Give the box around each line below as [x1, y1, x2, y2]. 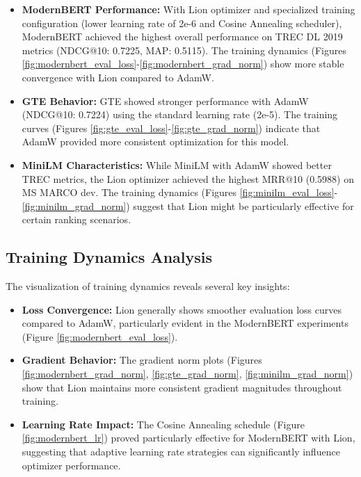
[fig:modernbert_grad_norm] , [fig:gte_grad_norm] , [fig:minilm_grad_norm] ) [22, 366, 353, 381]
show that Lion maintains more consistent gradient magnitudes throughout [22, 380, 342, 394]
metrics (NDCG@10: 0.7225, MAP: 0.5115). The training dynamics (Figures [22, 42, 346, 57]
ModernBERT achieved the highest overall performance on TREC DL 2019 [22, 29, 343, 44]
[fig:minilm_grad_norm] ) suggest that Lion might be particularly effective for [22, 198, 354, 213]
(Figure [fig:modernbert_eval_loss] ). [22, 329, 178, 343]
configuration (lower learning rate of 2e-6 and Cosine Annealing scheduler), [22, 15, 342, 30]
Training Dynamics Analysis [6, 246, 213, 268]
